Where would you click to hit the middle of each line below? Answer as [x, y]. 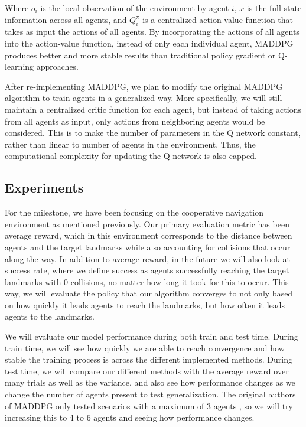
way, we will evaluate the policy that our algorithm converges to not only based [149, 293]
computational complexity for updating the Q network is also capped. [131, 156]
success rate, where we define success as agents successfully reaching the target [147, 270]
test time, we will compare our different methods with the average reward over [147, 371]
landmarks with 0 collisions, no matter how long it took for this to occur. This [147, 281]
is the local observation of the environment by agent [135, 8]
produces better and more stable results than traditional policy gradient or [140, 55]
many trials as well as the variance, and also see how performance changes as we [150, 382]
